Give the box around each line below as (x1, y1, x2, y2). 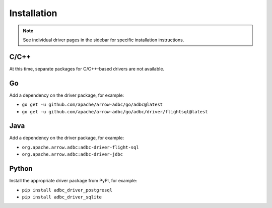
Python (9, 164, 33, 173)
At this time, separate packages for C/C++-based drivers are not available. (9, 65, 165, 72)
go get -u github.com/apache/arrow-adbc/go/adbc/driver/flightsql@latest (22, 109, 209, 114)
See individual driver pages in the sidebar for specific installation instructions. (23, 37, 184, 43)
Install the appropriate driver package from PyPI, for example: (9, 178, 138, 184)
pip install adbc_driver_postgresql (22, 187, 113, 193)
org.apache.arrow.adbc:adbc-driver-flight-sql (22, 144, 139, 150)
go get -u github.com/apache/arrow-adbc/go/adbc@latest (22, 102, 163, 108)
